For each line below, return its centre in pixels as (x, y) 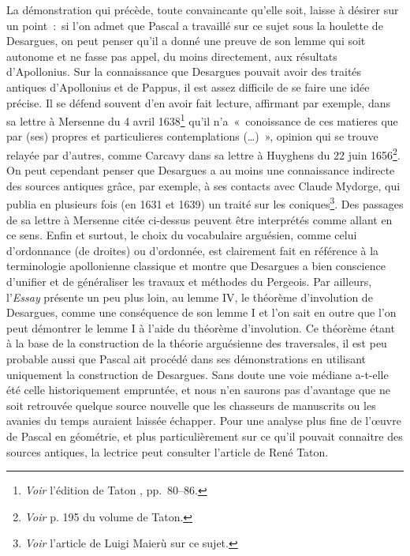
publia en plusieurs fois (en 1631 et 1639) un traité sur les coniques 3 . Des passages (205, 203)
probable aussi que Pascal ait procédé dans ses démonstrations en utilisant (186, 359)
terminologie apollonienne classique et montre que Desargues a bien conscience (196, 266)
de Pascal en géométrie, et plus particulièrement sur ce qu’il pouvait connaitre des (205, 436)
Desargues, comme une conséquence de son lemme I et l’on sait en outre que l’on (201, 312)
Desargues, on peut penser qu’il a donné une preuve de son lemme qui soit (186, 41)
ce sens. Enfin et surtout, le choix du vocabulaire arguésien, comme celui (182, 235)
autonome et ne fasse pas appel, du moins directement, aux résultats (172, 56)
